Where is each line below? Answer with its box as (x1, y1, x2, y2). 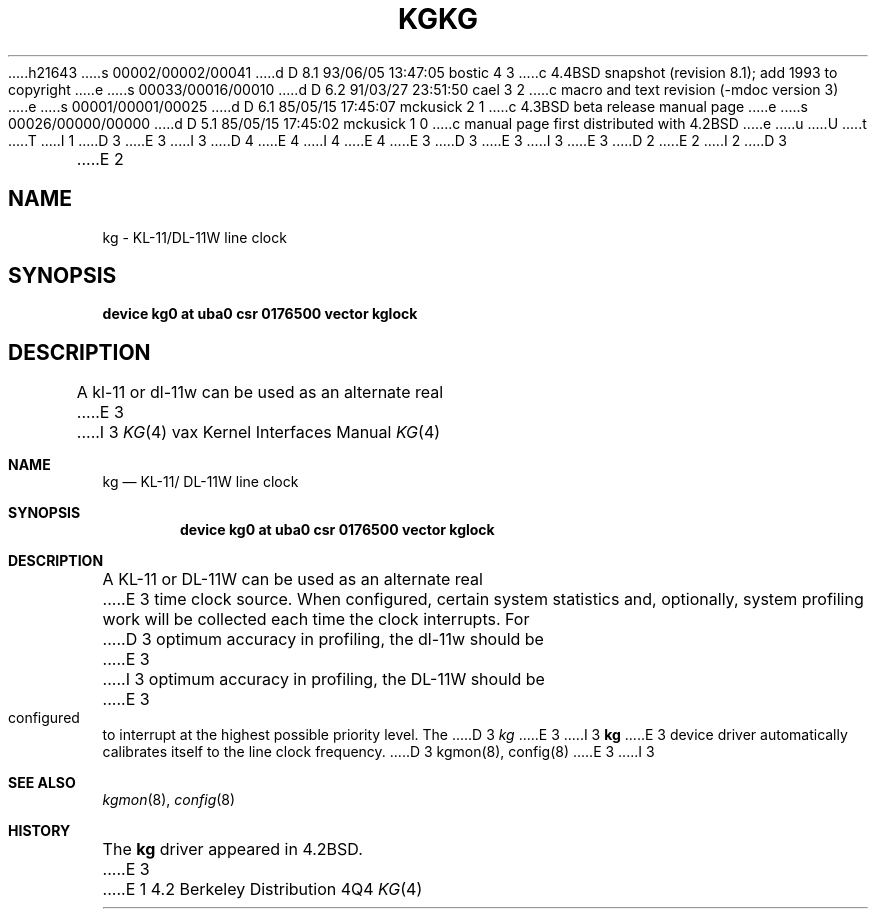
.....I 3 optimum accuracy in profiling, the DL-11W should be (102, 669, 545, 690)
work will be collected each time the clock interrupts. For (102, 609, 530, 630)
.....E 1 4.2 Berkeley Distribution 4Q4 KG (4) (102, 879, 423, 900)
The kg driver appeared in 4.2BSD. (102, 839, 363, 860)
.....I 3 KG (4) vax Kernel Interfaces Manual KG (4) (76, 422, 441, 443)
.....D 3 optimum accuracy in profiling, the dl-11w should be (102, 629, 544, 650)
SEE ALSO (8, 774, 76, 792)
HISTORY (8, 822, 71, 840)
